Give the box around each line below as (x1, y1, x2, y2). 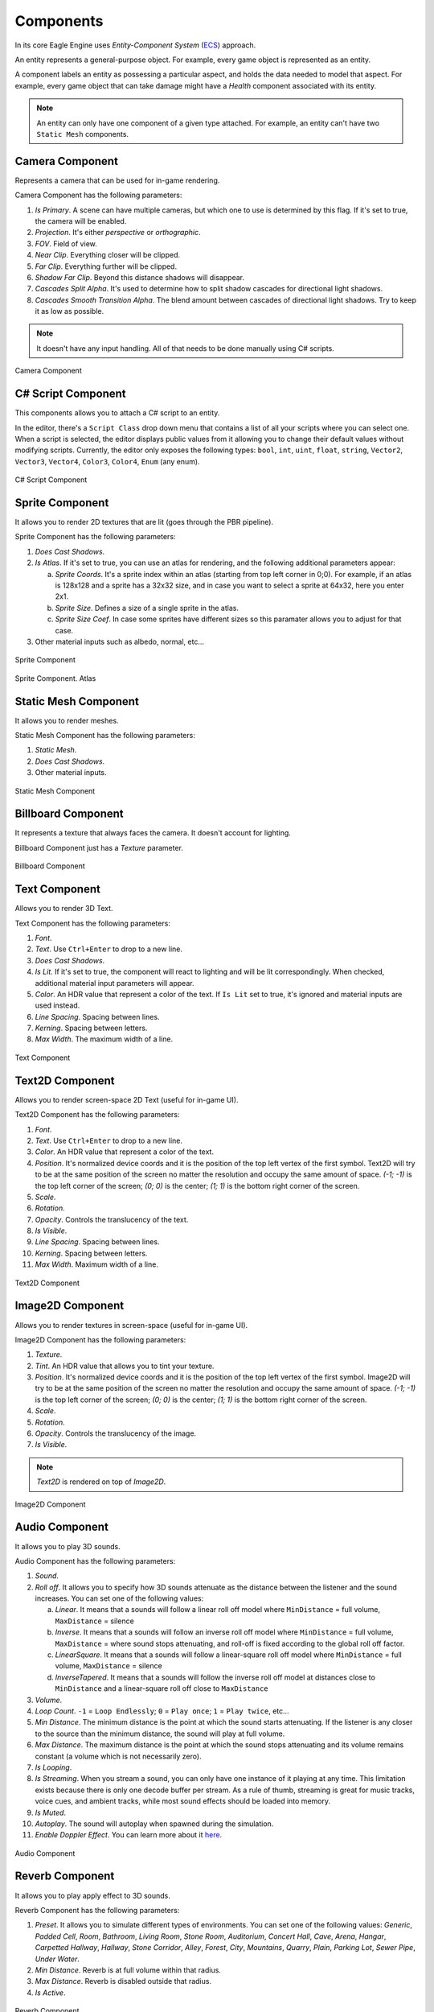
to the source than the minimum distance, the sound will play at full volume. (35, 1729, 285, 1738)
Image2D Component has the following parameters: (14, 1334, 186, 1344)
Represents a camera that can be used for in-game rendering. (14, 175, 220, 185)
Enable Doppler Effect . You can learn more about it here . (35, 1830, 223, 1840)
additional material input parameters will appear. (35, 978, 194, 987)
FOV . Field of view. (35, 238, 97, 249)
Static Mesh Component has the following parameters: (14, 731, 196, 740)
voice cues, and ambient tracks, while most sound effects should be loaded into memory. (35, 1796, 331, 1806)
